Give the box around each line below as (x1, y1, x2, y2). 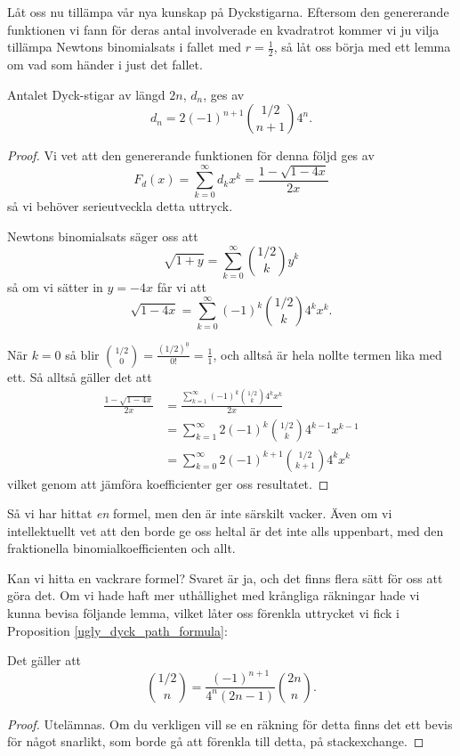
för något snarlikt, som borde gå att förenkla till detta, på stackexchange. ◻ (7, 732, 424, 751)
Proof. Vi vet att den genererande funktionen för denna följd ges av (7, 146, 375, 165)
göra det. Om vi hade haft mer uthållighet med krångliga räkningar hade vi (7, 586, 420, 605)
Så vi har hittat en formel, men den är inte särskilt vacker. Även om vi (7, 504, 392, 523)
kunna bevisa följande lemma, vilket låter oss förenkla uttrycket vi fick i (7, 604, 399, 622)
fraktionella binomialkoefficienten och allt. (7, 539, 236, 557)
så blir (65, 345, 100, 363)
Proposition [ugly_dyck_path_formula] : (7, 621, 228, 639)
